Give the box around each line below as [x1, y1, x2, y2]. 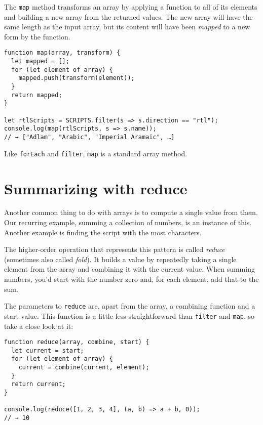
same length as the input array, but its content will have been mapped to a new [4, 21, 250, 32]
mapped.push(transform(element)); [18, 74, 135, 82]
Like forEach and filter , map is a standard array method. [4, 148, 187, 158]
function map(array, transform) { [4, 49, 121, 57]
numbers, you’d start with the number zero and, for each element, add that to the [4, 274, 259, 284]
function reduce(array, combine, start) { [4, 338, 149, 346]
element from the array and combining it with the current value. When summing [4, 264, 255, 274]
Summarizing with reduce [4, 178, 187, 198]
